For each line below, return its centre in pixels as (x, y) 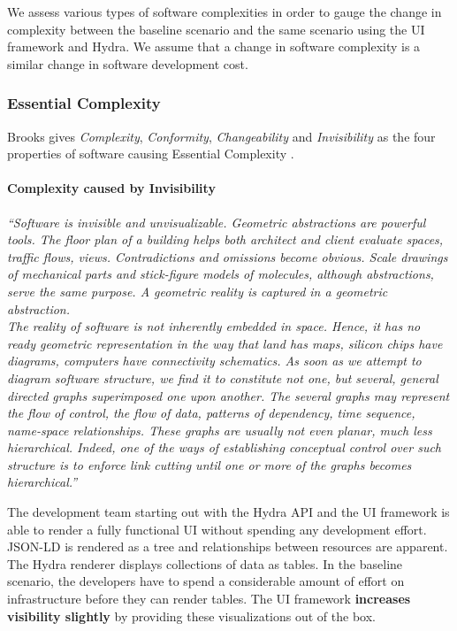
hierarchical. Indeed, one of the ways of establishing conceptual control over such (224, 447)
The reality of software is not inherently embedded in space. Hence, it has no (214, 326)
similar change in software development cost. (128, 63)
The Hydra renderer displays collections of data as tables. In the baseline (205, 563)
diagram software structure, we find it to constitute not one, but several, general (223, 377)
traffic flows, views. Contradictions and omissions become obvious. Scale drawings (228, 256)
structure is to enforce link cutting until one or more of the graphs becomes (209, 464)
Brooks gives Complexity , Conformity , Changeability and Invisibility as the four (221, 136)
